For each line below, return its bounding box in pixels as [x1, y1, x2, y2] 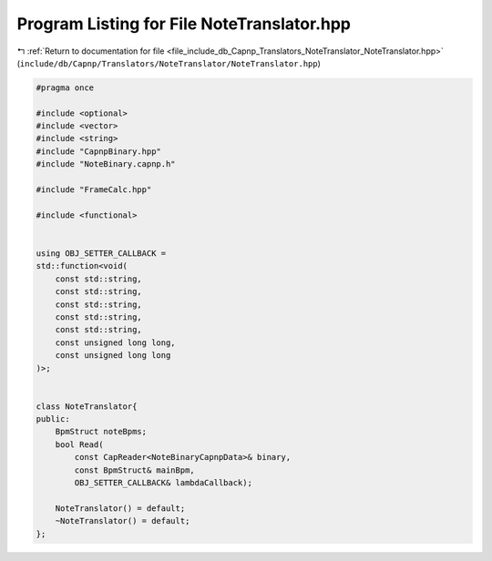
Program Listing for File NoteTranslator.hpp [16, 14, 351, 34]
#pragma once [36, 82, 95, 93]
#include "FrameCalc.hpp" [36, 185, 152, 195]
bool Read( [55, 439, 104, 450]
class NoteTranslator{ [36, 401, 138, 412]
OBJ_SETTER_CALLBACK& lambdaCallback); [74, 478, 252, 488]
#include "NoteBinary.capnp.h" [36, 159, 177, 169]
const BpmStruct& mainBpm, [74, 464, 195, 475]
